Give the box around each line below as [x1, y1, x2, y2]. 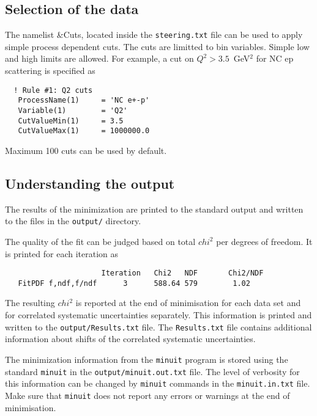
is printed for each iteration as [5, 247, 118, 260]
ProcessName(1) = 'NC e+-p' [18, 96, 150, 105]
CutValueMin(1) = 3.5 [18, 116, 124, 125]
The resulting [5, 296, 55, 309]
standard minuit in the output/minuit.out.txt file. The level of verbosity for [5, 365, 300, 378]
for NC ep [256, 52, 294, 65]
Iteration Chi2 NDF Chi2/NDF [101, 269, 264, 278]
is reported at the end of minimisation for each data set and [75, 296, 301, 309]
